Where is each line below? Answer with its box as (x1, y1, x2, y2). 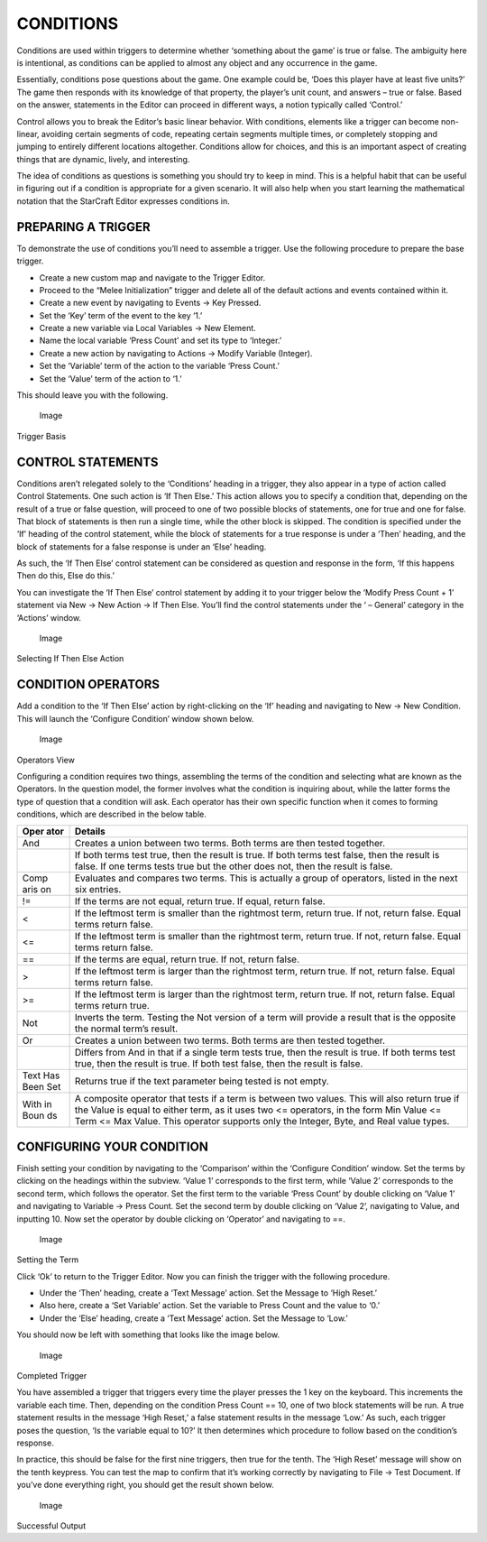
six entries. (74, 883, 122, 896)
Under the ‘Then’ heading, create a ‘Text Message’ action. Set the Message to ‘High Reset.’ (39, 1288, 378, 1298)
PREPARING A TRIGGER (16, 219, 151, 235)
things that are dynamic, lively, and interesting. (16, 153, 190, 164)
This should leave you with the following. (16, 390, 169, 401)
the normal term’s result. (74, 1022, 179, 1035)
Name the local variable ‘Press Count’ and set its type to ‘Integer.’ (39, 335, 282, 346)
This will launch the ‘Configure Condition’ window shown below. (16, 713, 254, 724)
